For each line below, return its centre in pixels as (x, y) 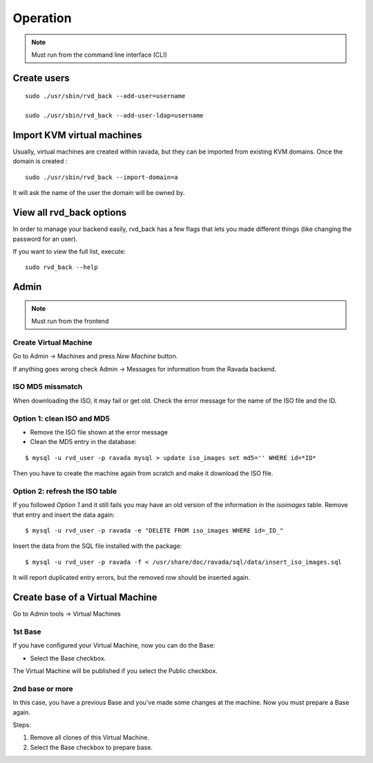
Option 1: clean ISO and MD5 (61, 419)
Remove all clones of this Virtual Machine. (90, 737)
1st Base (27, 632)
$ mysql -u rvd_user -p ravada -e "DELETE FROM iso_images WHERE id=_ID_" (154, 530)
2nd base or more (43, 688)
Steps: (22, 725)
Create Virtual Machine (52, 342)
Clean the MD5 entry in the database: (83, 442)
